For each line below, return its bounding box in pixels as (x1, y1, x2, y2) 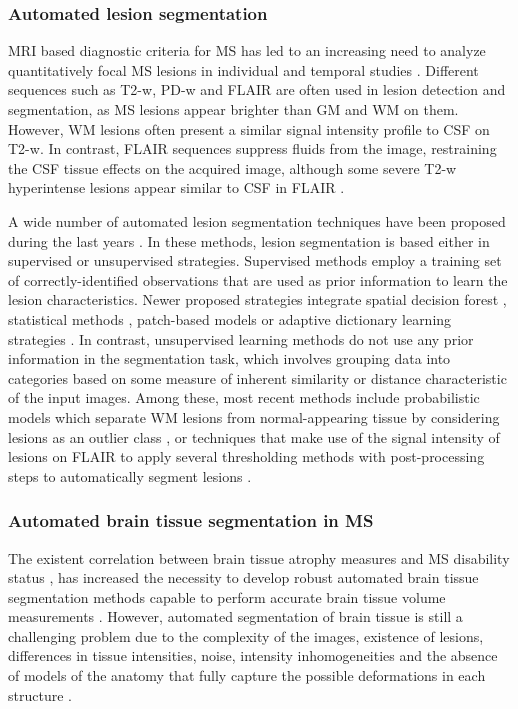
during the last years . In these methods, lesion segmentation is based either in (8, 230, 490, 251)
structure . (8, 684, 72, 705)
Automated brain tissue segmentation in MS (8, 508, 374, 533)
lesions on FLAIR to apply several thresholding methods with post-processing (8, 446, 485, 467)
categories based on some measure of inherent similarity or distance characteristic (8, 367, 507, 388)
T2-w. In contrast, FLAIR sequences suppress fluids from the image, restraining (8, 138, 497, 159)
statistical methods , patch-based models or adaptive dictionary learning (8, 308, 452, 329)
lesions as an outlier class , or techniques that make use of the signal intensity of (8, 426, 500, 447)
